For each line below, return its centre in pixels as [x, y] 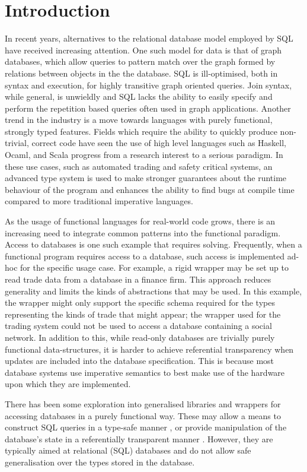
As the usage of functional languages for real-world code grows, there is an [140, 221]
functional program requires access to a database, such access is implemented [145, 256]
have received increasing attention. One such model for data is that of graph [143, 50]
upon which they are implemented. [68, 384]
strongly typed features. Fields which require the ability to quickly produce [141, 131]
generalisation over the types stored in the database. [100, 462]
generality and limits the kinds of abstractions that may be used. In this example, [153, 291]
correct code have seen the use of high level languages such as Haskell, [159, 143]
